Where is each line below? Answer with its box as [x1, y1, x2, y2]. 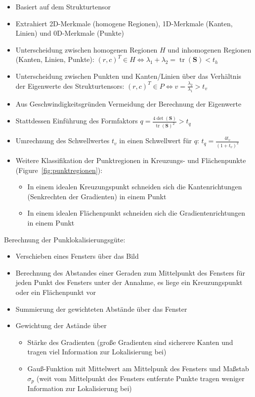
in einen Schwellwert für [119, 135, 192, 146]
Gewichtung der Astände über [15, 320, 107, 331]
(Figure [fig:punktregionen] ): [15, 165, 103, 175]
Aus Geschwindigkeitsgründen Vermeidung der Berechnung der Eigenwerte [15, 99, 242, 109]
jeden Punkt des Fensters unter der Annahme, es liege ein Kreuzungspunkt [15, 277, 243, 287]
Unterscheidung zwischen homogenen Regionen [15, 44, 158, 55]
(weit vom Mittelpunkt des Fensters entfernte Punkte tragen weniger [36, 373, 245, 383]
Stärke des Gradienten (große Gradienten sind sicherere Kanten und [27, 337, 233, 347]
